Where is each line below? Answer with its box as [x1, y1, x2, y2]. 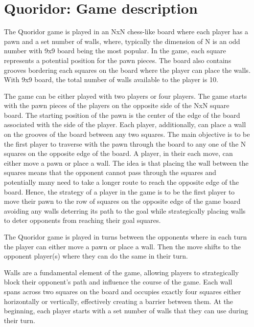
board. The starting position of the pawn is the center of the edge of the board [4, 109, 240, 120]
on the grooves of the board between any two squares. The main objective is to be [4, 129, 250, 139]
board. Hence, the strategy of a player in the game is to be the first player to [4, 186, 235, 196]
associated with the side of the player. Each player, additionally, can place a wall [4, 119, 246, 130]
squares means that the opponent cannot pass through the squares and [4, 167, 216, 177]
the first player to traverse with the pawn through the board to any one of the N [4, 138, 246, 149]
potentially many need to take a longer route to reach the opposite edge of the [4, 177, 239, 187]
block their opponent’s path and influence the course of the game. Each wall [4, 277, 232, 287]
